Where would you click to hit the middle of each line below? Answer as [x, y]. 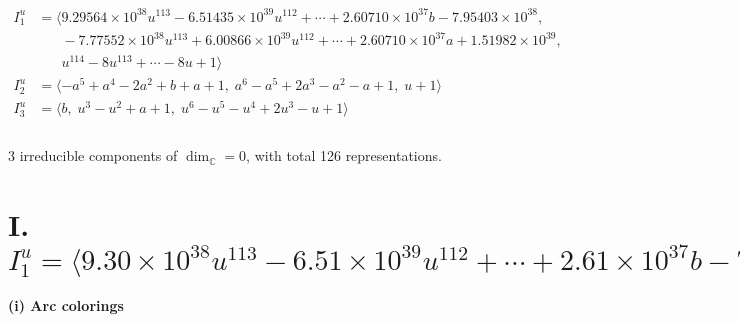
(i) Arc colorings [66, 305]
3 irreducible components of [93, 155]
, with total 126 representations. [344, 155]
